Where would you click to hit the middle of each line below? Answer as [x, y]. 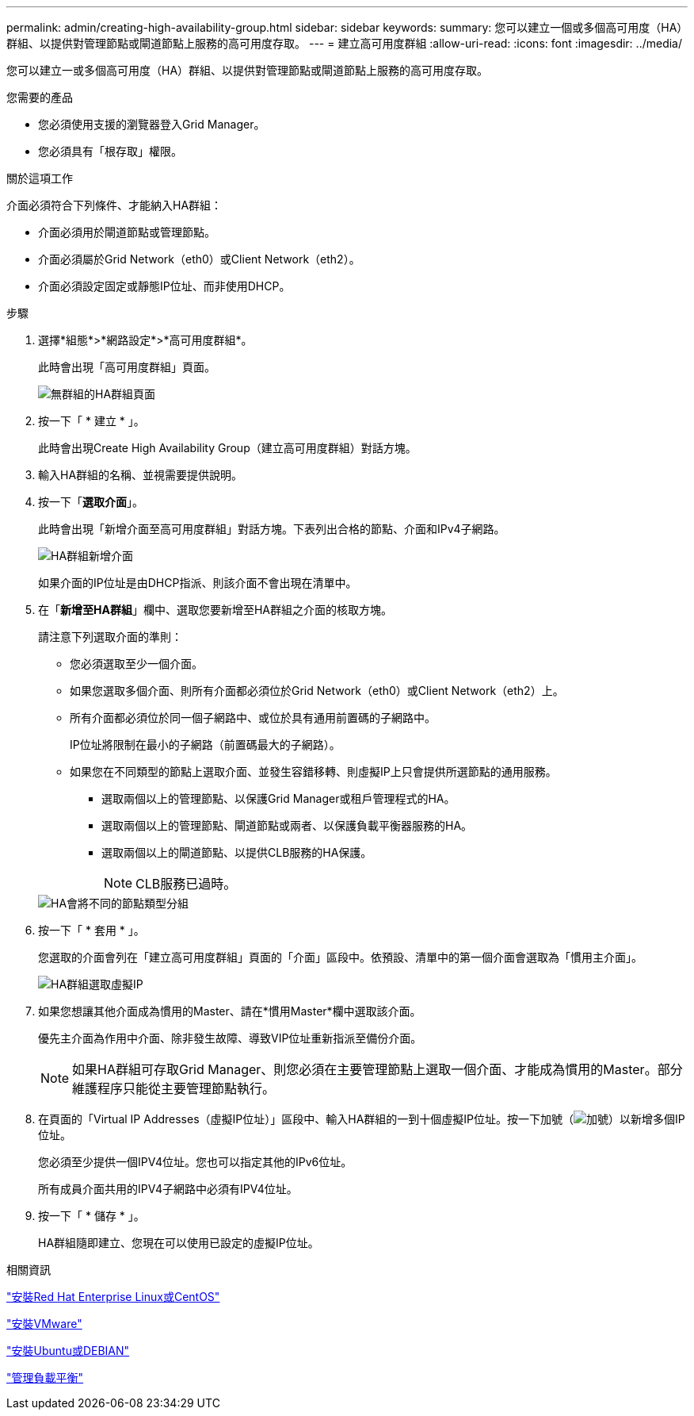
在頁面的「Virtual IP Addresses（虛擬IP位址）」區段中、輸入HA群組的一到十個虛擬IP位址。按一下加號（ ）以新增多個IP [362, 1119]
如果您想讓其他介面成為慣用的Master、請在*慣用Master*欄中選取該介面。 [230, 1011]
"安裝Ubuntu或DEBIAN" [68, 1351]
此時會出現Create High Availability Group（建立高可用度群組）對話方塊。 [227, 448]
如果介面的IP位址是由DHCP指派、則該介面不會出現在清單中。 [198, 583]
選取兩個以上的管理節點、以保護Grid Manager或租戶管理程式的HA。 [278, 798]
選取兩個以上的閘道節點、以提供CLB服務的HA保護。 [237, 852]
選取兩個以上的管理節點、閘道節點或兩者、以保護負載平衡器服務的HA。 [287, 825]
